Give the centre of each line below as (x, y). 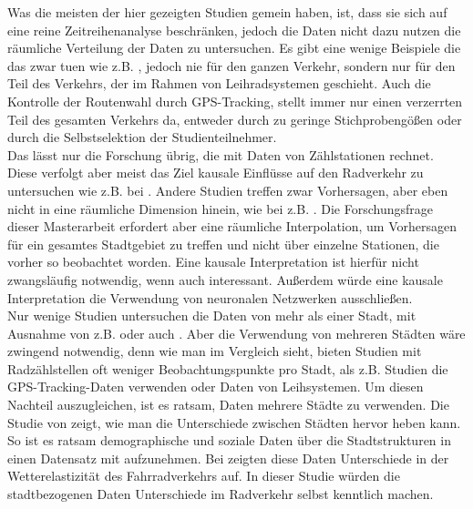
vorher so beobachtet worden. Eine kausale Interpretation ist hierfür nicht (213, 262)
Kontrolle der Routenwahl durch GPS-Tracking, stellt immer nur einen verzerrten (235, 101)
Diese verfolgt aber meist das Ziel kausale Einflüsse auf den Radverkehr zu (216, 173)
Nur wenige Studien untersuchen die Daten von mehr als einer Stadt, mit (212, 316)
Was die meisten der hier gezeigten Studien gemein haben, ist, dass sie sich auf (227, 12)
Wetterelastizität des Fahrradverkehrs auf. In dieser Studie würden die (204, 476)
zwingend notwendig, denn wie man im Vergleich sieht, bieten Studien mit (215, 351)
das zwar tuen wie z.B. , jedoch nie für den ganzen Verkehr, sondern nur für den (231, 65)
